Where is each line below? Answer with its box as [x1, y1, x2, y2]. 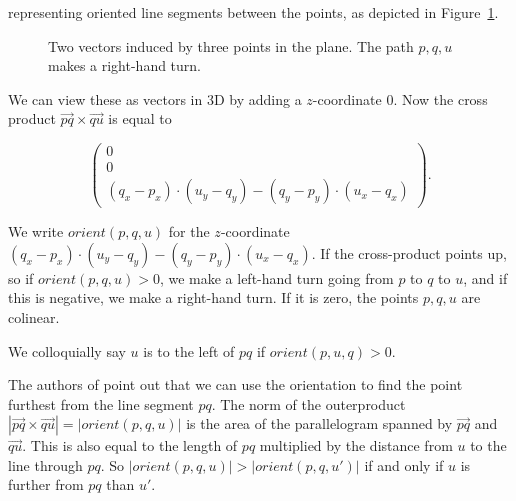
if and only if [364, 454, 444, 475]
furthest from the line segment [8, 393, 194, 414]
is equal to [108, 108, 172, 129]
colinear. [8, 306, 60, 327]
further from [8, 474, 84, 495]
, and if [463, 267, 508, 288]
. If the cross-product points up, [311, 242, 507, 263]
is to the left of [143, 340, 235, 361]
